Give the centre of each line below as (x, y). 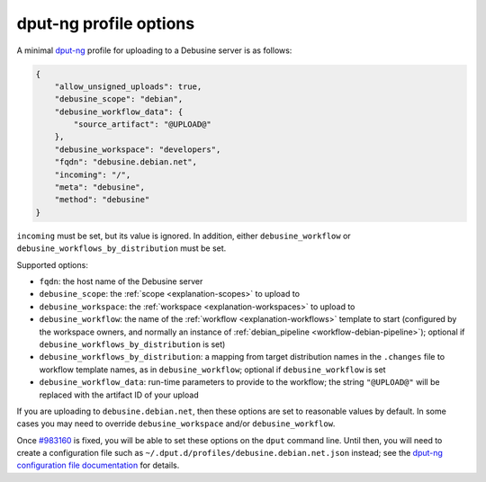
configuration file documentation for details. (98, 465)
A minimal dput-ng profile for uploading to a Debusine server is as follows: (154, 50)
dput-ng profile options (106, 23)
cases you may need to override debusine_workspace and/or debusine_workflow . (176, 424)
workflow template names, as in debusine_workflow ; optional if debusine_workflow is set (212, 370)
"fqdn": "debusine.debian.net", (126, 162)
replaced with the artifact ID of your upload (119, 395)
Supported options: (53, 264)
